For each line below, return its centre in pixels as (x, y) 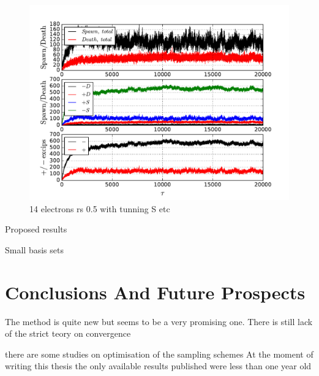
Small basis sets (34, 249)
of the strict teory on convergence (68, 333)
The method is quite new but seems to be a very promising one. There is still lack (159, 321)
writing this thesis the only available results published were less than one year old (158, 366)
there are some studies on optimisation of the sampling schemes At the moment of (159, 354)
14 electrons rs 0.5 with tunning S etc (100, 208)
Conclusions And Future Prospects (155, 292)
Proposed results (36, 229)
